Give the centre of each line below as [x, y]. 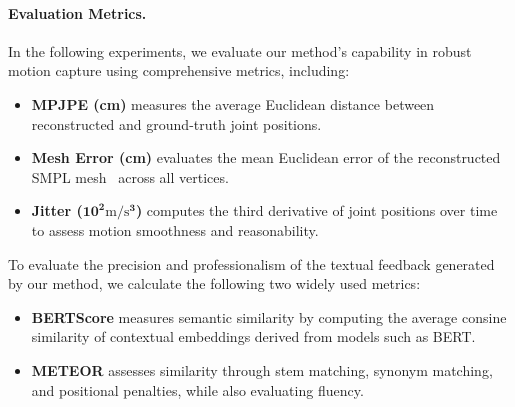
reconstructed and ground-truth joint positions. [176, 123]
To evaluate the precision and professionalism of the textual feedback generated [251, 263]
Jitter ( [57, 210]
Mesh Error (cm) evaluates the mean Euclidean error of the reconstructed [266, 157]
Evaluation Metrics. [77, 12]
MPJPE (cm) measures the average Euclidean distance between [233, 103]
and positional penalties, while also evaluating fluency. [197, 389]
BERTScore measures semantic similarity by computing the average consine [269, 316]
